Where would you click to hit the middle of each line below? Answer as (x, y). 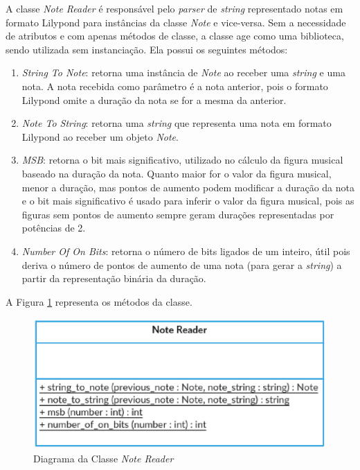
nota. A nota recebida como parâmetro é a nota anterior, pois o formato (175, 86)
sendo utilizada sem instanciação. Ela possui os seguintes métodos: (147, 49)
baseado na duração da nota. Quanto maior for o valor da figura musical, (177, 173)
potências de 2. (54, 228)
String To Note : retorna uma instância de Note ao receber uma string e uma (183, 72)
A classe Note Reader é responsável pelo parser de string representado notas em (174, 8)
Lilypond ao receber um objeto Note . (100, 136)
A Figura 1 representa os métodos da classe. (99, 301)
